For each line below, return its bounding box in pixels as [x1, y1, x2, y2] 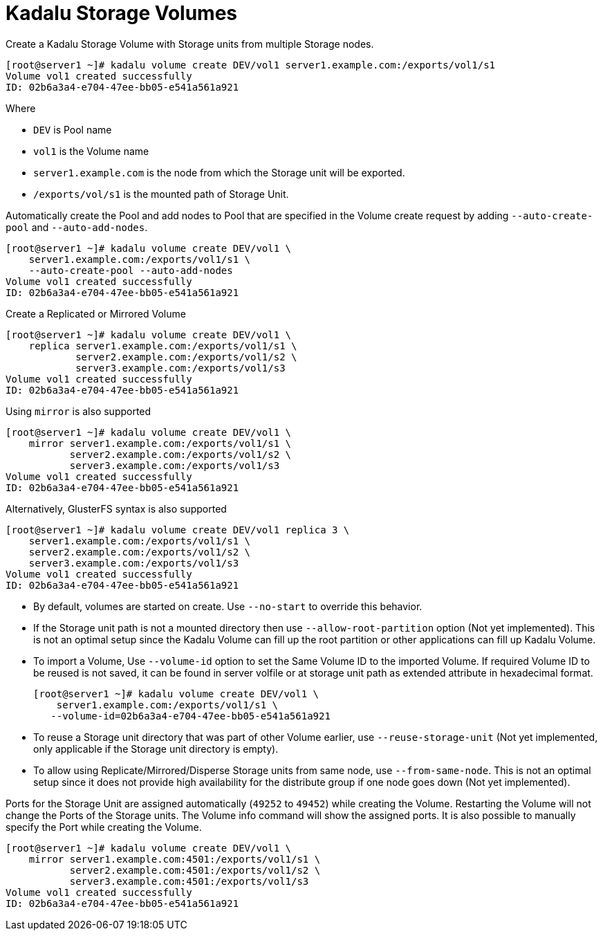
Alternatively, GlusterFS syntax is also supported [6, 502, 227, 515]
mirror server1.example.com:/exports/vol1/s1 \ [28, 437, 292, 449]
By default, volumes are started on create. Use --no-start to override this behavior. [33, 600, 423, 612]
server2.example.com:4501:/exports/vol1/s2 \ [69, 864, 321, 876]
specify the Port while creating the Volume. [6, 820, 202, 833]
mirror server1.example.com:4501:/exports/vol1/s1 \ [28, 853, 321, 865]
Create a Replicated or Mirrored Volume [6, 307, 186, 320]
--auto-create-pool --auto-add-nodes [28, 264, 233, 276]
